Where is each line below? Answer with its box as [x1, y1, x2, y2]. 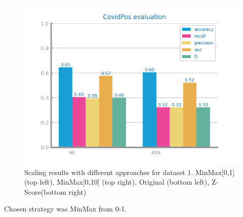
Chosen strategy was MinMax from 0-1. [4, 203, 127, 214]
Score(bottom [24, 186, 66, 197]
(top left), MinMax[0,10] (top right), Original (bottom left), [24, 177, 210, 187]
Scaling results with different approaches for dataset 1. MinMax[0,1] [24, 166, 235, 177]
